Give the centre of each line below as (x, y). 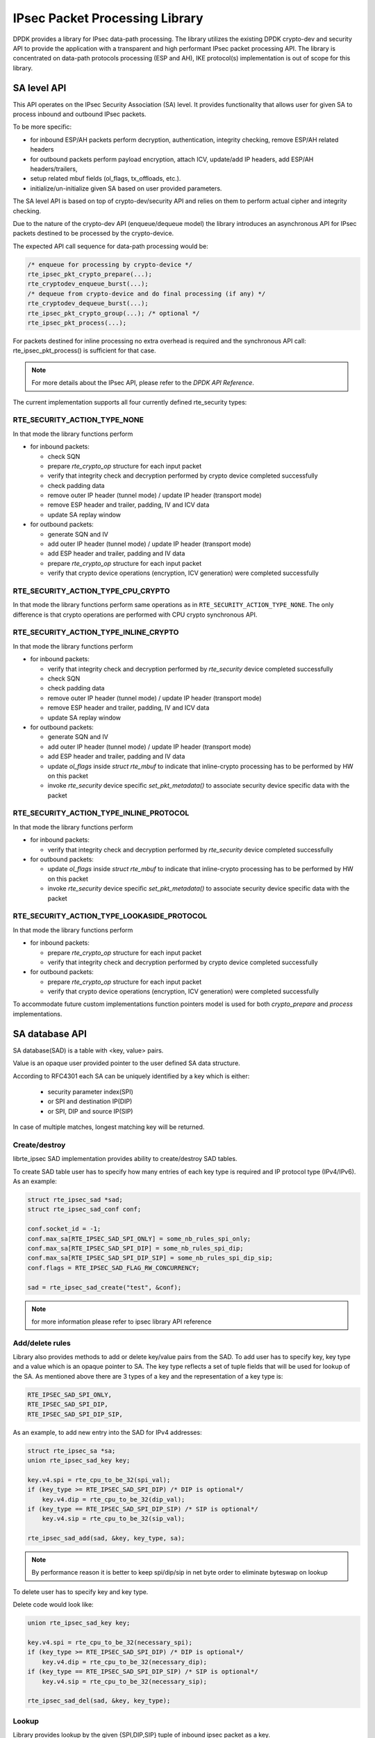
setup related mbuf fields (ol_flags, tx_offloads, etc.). (106, 179)
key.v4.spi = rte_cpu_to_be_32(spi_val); (99, 1480)
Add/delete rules (42, 1343)
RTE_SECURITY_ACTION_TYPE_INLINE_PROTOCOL (101, 813)
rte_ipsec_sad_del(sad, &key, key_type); (99, 1701)
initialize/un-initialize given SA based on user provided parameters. (126, 188)
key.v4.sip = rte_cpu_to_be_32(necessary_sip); (125, 1681)
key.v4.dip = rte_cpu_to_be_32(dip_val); (114, 1499)
